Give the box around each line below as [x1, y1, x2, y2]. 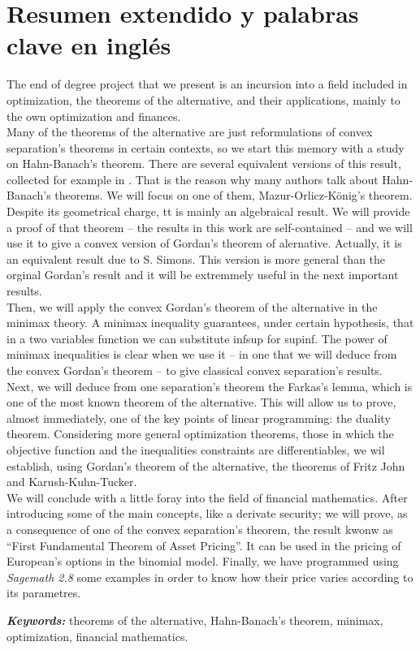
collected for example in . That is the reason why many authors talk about [6, 170, 379, 187]
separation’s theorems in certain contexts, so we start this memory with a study [6, 139, 405, 156]
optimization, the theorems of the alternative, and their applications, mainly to [6, 91, 401, 108]
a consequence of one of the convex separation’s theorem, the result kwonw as [6, 520, 393, 537]
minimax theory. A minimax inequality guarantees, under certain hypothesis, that [6, 314, 414, 331]
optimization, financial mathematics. [6, 627, 188, 644]
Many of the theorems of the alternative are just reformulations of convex [6, 123, 373, 140]
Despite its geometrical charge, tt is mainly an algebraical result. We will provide [6, 203, 410, 220]
